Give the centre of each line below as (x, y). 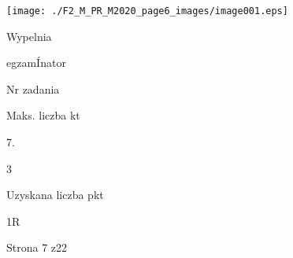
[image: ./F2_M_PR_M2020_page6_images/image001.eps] (147, 11)
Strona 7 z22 (37, 247)
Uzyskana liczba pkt (55, 195)
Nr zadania (33, 88)
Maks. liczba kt (43, 115)
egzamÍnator (36, 63)
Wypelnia (29, 36)
